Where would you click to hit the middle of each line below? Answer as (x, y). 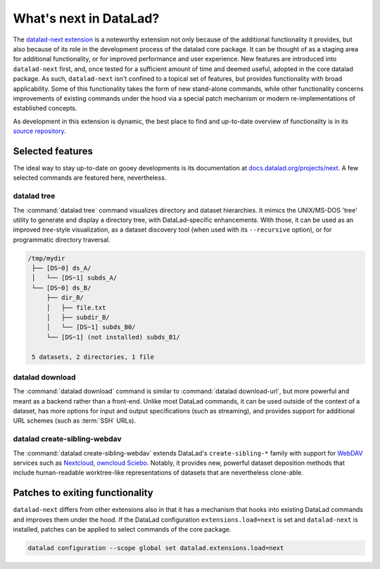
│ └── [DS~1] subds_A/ (75, 278)
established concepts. (45, 108)
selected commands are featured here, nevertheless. (90, 178)
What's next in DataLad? (86, 18)
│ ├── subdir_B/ (78, 317)
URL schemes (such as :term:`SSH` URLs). (75, 421)
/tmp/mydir (46, 258)
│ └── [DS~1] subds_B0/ (91, 327)
